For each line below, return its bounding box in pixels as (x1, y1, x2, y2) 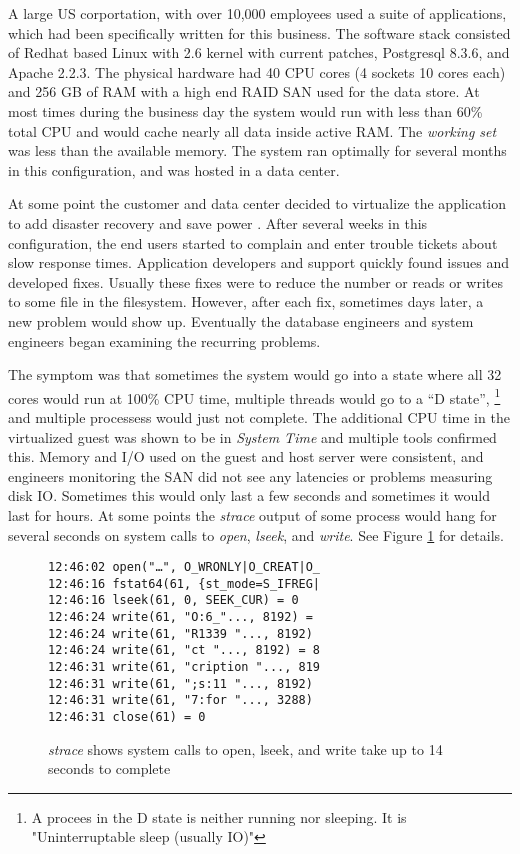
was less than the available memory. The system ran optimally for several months (8, 140, 507, 161)
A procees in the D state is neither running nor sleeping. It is (31, 806, 407, 827)
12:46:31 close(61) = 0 (48, 710, 206, 724)
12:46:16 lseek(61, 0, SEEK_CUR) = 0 (48, 593, 299, 608)
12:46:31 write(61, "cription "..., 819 (48, 660, 321, 675)
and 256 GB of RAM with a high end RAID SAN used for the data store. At (8, 81, 480, 102)
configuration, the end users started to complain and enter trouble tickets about (8, 232, 498, 253)
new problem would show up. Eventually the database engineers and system (8, 310, 474, 331)
